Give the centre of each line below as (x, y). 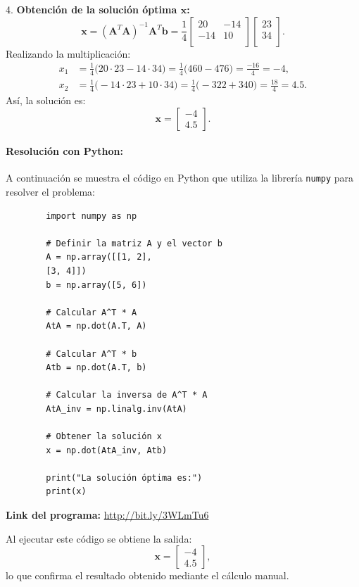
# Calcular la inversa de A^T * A (127, 395)
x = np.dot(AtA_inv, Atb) (107, 450)
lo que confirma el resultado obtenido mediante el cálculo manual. (147, 575)
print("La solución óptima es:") (124, 478)
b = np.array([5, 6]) (96, 285)
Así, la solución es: (46, 100)
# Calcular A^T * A (92, 312)
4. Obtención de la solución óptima (92, 9)
